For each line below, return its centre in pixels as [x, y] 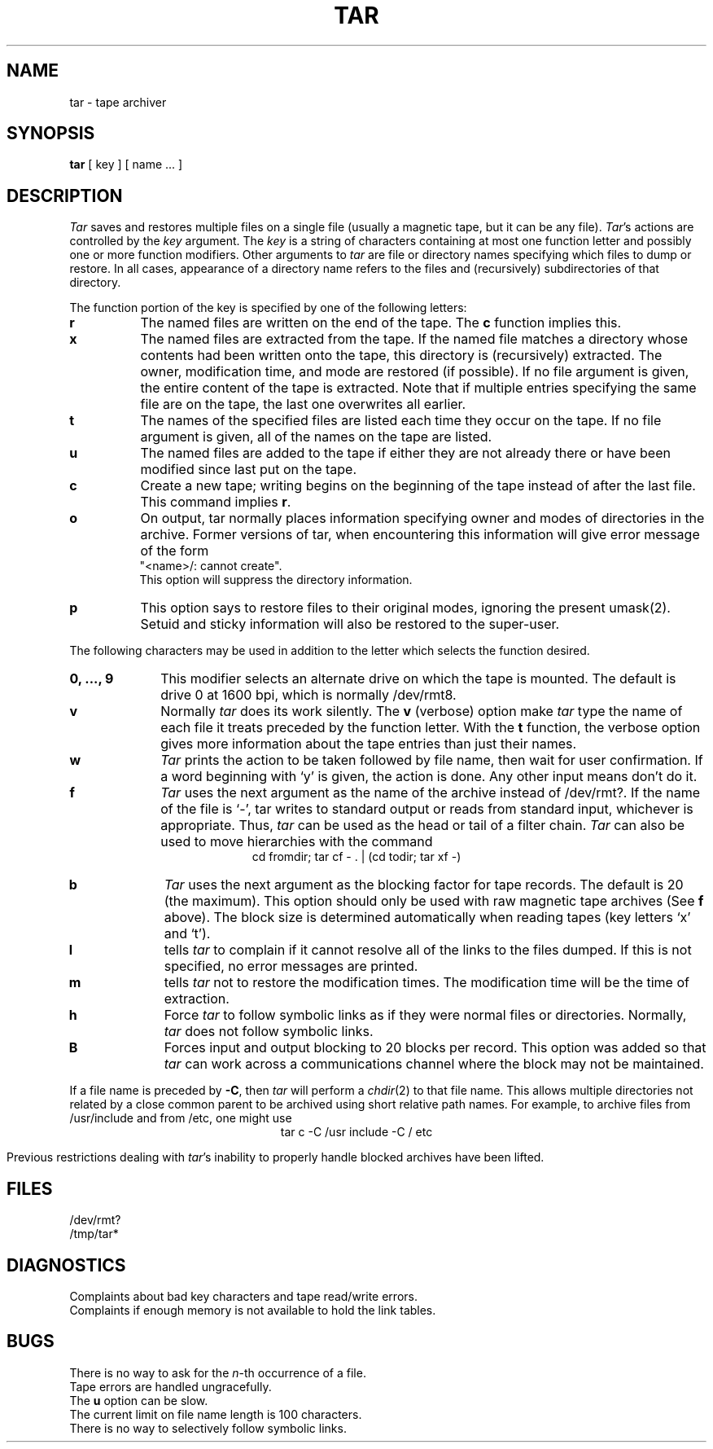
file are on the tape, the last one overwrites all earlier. [303, 404]
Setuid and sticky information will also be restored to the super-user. [350, 624]
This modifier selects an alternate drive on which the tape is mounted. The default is [418, 679]
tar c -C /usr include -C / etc [356, 1132]
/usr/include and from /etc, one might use [181, 1118]
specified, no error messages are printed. [291, 966]
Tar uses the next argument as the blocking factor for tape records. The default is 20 [424, 885]
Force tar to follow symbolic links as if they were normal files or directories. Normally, [425, 1015]
